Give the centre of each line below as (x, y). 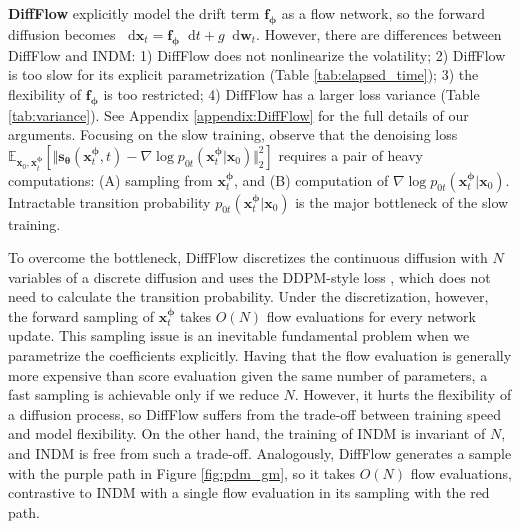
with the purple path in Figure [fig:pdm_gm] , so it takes (181, 472)
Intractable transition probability (109, 201)
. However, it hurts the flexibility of (403, 394)
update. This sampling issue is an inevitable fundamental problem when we (239, 335)
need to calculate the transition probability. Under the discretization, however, (248, 296)
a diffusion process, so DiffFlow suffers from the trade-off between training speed (255, 413)
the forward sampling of (81, 315)
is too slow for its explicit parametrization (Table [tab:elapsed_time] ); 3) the (243, 74)
